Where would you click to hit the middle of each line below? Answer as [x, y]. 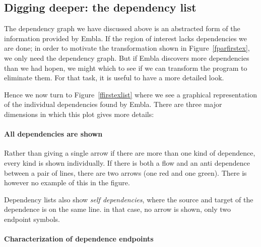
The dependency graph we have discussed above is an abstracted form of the [122, 28]
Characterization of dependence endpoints [79, 239]
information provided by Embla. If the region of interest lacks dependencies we [126, 38]
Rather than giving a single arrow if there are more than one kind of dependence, [130, 153]
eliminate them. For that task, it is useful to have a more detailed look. [114, 78]
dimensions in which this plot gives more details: [79, 114]
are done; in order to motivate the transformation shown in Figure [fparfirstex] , [127, 48]
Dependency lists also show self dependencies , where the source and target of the [129, 199]
